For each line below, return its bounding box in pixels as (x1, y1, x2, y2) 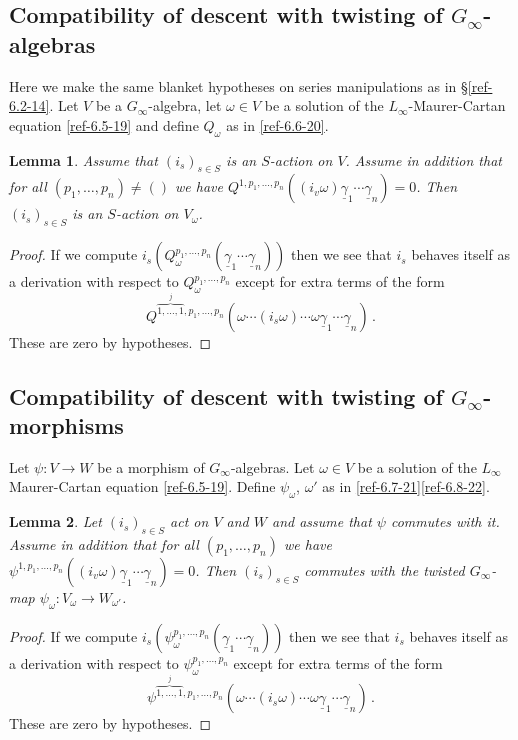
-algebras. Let (230, 456, 315, 477)
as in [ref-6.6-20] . (226, 114, 329, 135)
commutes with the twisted (304, 559, 465, 580)
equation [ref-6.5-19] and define (9, 114, 199, 135)
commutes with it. (390, 511, 500, 532)
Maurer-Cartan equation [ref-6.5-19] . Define (9, 476, 276, 497)
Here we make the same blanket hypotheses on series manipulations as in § (9, 75, 468, 96)
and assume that (271, 511, 372, 532)
